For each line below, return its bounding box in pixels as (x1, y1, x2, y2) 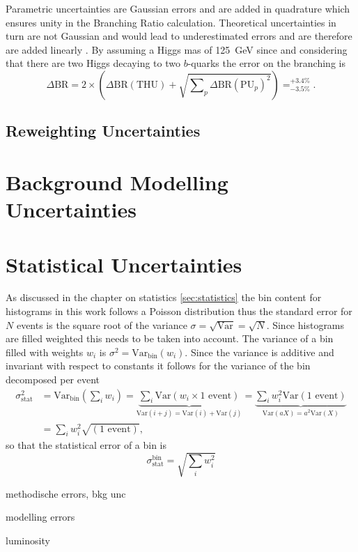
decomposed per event (6, 372, 100, 386)
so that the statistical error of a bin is (6, 438, 167, 452)
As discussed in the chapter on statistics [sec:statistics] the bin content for (6, 290, 322, 305)
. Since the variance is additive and (185, 344, 334, 359)
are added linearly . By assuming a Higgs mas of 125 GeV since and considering (6, 42, 348, 56)
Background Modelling (6, 167, 228, 196)
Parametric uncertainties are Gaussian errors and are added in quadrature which (6, 1, 350, 15)
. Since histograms (266, 317, 345, 332)
